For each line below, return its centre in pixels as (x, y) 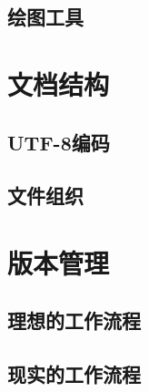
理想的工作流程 (74, 320)
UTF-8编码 (59, 142)
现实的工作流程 (74, 374)
